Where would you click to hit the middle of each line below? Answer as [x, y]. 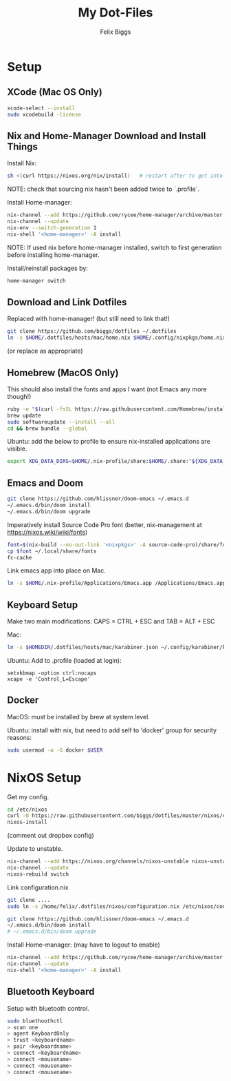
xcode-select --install [41, 108]
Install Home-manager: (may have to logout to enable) [84, 945]
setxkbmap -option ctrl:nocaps [52, 673]
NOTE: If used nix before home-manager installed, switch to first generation [114, 247]
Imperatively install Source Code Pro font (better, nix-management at [104, 524]
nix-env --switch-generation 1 [52, 228]
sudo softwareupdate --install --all [61, 422]
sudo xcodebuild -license [44, 114]
